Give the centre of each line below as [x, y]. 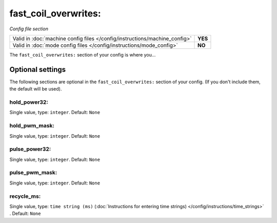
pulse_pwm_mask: [33, 173]
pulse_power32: [30, 149]
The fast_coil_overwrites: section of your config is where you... [83, 54]
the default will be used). [36, 89]
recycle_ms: [25, 196]
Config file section [29, 29]
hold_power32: [29, 102]
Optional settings [38, 69]
